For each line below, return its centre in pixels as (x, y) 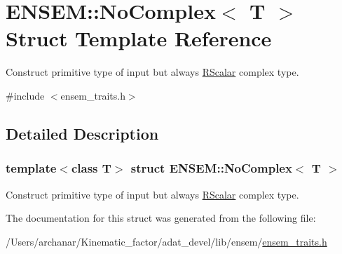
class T (91, 168)
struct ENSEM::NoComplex (211, 168)
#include (25, 95)
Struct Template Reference (139, 38)
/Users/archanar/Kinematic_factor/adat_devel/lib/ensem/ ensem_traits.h (166, 241)
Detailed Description (82, 133)
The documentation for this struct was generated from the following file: (161, 218)
